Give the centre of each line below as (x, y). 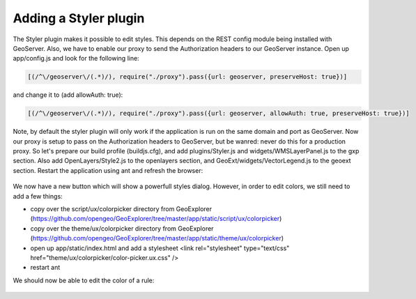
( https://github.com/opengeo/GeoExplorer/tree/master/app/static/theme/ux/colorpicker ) (157, 238)
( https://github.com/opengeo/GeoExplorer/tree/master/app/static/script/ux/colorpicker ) (156, 219)
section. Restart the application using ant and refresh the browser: (108, 170)
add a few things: (38, 196)
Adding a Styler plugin (79, 18)
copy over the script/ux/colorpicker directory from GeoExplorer (121, 209)
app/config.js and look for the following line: (76, 59)
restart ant (45, 268)
